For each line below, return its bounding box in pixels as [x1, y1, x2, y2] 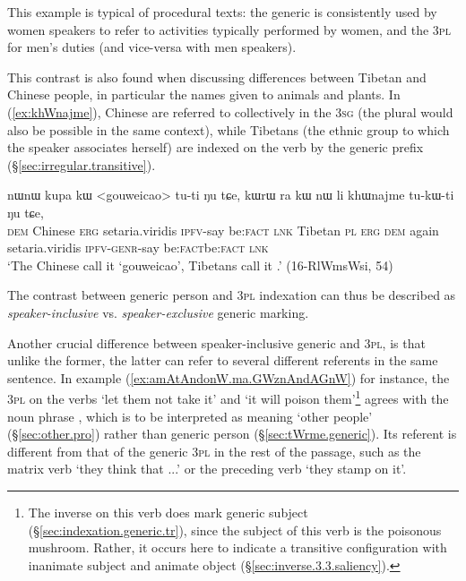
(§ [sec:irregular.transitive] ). [7, 155, 156, 174]
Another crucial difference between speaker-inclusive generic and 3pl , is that [7, 333, 426, 352]
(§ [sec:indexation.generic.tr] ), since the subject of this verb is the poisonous [28, 520, 442, 539]
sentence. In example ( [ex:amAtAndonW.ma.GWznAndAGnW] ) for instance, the [7, 368, 450, 387]
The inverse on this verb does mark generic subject [28, 502, 308, 521]
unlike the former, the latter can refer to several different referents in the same [7, 351, 438, 370]
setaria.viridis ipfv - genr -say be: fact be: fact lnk [7, 238, 269, 257]
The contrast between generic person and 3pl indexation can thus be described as [7, 286, 456, 304]
